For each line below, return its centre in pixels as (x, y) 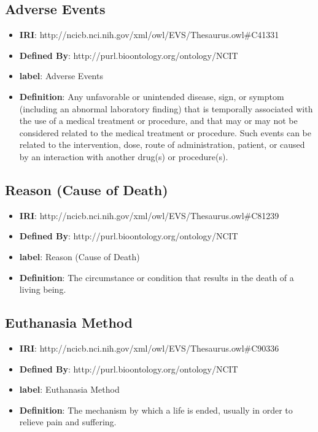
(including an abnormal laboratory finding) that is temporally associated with (166, 108)
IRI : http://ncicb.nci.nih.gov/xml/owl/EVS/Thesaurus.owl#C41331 (149, 35)
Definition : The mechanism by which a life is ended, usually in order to (156, 410)
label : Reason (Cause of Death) (79, 256)
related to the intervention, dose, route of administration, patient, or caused (162, 145)
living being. (43, 289)
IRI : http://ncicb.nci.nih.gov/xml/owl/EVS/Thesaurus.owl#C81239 (149, 215)
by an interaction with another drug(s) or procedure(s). (124, 156)
